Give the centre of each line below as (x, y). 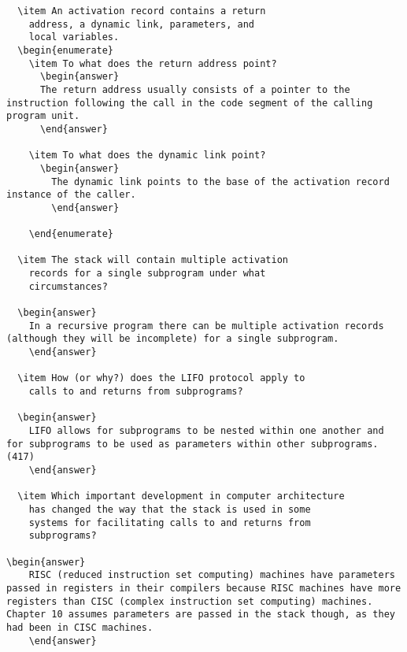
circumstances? (68, 286)
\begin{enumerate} (66, 50)
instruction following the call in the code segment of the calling (190, 103)
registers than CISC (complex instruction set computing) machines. (190, 601)
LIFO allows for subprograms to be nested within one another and (206, 431)
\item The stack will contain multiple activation (153, 260)
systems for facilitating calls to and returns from (170, 522)
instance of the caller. (71, 195)
